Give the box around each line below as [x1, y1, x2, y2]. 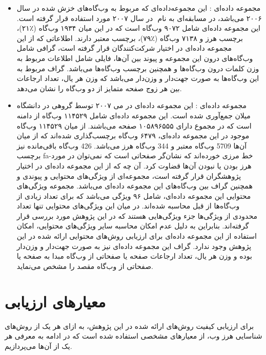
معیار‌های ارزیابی [5, 290, 106, 311]
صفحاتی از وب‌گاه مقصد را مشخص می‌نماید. [16, 260, 153, 271]
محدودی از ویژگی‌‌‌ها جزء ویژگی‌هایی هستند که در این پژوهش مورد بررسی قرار [16, 210, 257, 221]
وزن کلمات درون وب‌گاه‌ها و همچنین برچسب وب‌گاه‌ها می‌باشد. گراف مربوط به [16, 62, 259, 73]
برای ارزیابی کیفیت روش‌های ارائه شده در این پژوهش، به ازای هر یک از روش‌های [5, 320, 254, 331]
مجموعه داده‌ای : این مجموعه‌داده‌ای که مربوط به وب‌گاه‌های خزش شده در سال [16, 3, 261, 13]
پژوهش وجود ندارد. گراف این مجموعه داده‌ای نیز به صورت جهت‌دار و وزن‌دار [16, 240, 252, 251]
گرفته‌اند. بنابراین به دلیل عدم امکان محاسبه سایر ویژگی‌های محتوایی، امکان [16, 220, 249, 231]
